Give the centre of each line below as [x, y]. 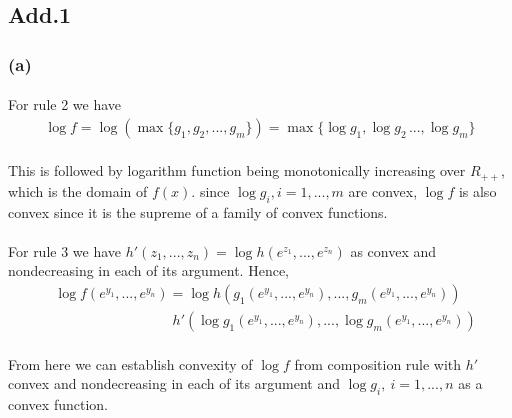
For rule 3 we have [65, 250]
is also [477, 190]
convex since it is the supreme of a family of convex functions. [198, 211]
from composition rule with [378, 363]
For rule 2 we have [65, 104]
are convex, [383, 190]
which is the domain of [78, 190]
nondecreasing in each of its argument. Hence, [148, 270]
